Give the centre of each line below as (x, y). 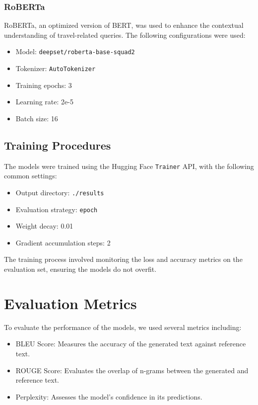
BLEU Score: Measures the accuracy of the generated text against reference (131, 344)
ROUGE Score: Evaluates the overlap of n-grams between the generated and (132, 370)
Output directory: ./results (60, 192)
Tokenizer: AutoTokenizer (56, 68)
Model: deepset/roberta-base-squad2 (75, 51)
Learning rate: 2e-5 (44, 102)
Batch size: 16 (37, 118)
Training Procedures (58, 145)
